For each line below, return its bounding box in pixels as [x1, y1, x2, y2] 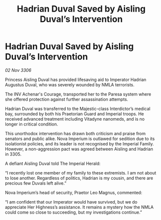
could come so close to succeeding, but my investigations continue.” [5, 209, 142, 215]
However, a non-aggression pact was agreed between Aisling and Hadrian [5, 146, 153, 152]
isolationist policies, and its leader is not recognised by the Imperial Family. [5, 141, 154, 146]
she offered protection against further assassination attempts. [5, 96, 128, 102]
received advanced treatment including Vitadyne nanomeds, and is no [5, 116, 145, 122]
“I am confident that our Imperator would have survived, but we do [5, 199, 138, 204]
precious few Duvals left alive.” [5, 180, 67, 186]
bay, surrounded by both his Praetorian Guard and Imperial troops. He [5, 110, 144, 117]
